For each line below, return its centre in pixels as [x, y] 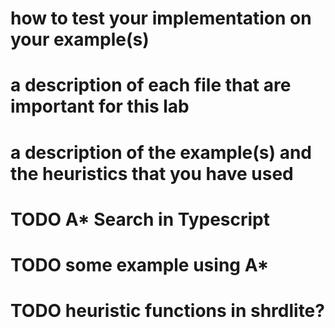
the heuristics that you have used [152, 173]
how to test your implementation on [161, 18]
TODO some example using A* [140, 264]
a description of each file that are [151, 85]
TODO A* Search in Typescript [140, 219]
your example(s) [80, 39]
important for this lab [100, 106]
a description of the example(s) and [161, 152]
